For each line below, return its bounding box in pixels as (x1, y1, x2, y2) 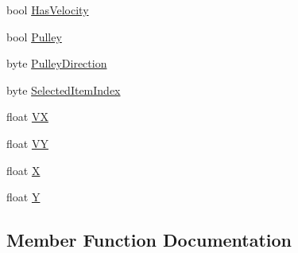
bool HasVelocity (6, 2, 89, 18)
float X (6, 162, 41, 178)
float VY (6, 134, 48, 151)
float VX (6, 108, 48, 125)
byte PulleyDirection (6, 55, 107, 72)
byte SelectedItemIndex (6, 81, 121, 98)
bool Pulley (6, 28, 62, 45)
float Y (6, 189, 41, 205)
